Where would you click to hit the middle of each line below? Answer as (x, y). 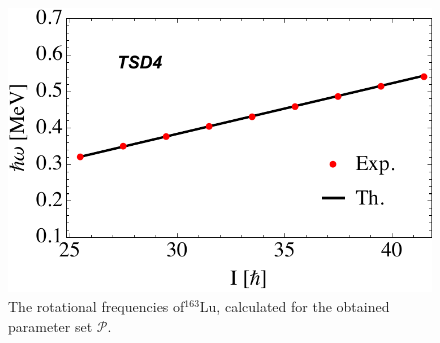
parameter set (50, 325)
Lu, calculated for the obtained (294, 305)
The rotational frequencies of (96, 305)
